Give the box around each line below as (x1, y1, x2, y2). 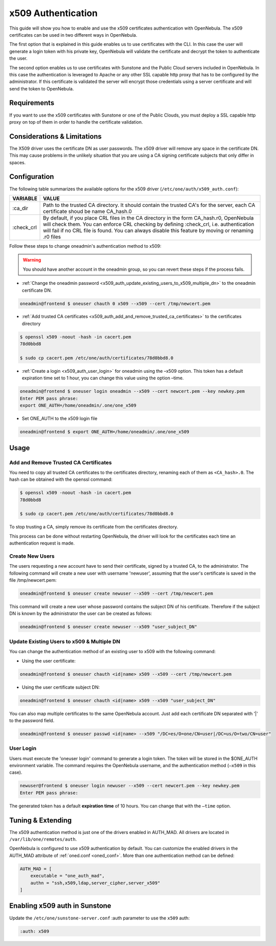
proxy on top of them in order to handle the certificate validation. (9, 119, 143, 125)
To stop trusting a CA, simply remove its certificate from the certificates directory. (9, 524, 178, 530)
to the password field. (9, 717, 55, 723)
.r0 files (43, 233, 61, 240)
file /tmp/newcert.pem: (9, 577, 57, 583)
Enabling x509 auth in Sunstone (9, 902, 111, 910)
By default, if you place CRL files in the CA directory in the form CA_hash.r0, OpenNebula (43, 214, 254, 221)
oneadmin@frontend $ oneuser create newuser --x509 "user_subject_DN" (20, 624, 198, 630)
